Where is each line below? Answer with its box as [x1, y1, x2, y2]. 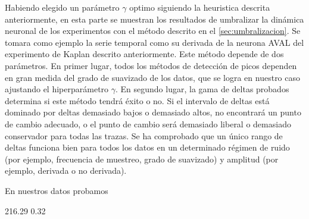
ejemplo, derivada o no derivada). [5, 164, 127, 177]
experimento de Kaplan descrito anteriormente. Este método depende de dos [5, 48, 284, 60]
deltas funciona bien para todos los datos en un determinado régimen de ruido [5, 141, 290, 154]
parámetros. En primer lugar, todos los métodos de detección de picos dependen [5, 59, 297, 71]
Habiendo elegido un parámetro [5, 1, 120, 13]
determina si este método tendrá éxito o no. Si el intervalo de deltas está [5, 94, 270, 107]
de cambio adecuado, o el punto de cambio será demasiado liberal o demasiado [5, 117, 291, 130]
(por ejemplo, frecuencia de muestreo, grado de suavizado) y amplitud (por [5, 152, 279, 165]
